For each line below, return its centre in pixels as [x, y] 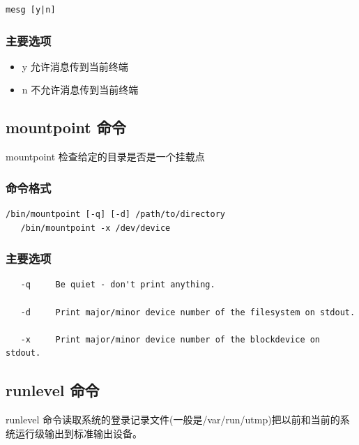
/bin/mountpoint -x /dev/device [96, 228]
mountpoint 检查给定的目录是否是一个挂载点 [105, 157]
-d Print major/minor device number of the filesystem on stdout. [188, 312]
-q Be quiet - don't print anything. [118, 285]
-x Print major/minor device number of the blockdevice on [170, 339]
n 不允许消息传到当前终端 [80, 90]
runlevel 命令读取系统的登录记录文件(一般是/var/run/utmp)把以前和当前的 [173, 420]
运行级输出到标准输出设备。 [78, 433]
